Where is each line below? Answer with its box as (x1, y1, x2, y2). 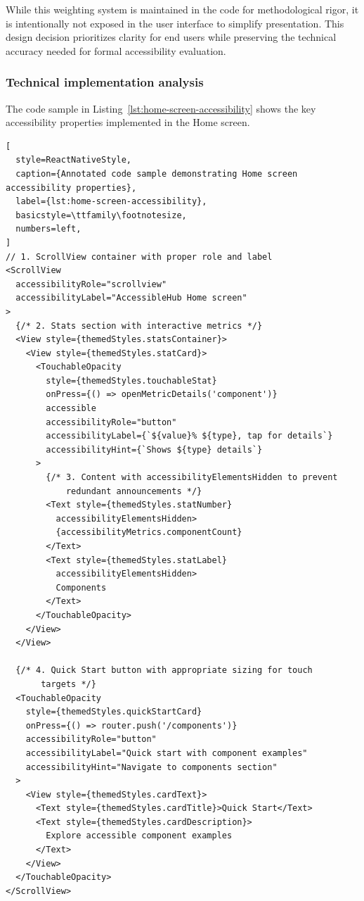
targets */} (41, 679, 96, 689)
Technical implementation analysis (6, 73, 204, 91)
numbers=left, (15, 224, 82, 234)
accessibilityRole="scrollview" (15, 279, 167, 289)
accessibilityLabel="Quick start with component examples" (25, 748, 308, 758)
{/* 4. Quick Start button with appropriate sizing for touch (15, 665, 313, 676)
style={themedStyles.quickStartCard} (25, 707, 202, 717)
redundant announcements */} (65, 486, 202, 496)
